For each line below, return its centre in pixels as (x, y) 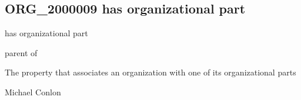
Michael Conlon (33, 92)
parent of (21, 52)
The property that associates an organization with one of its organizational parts (150, 72)
